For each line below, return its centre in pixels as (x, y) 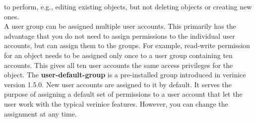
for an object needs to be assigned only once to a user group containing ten (118, 55)
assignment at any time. (40, 113)
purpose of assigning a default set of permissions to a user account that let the (123, 94)
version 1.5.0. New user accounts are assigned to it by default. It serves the (118, 84)
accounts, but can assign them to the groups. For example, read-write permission (127, 45)
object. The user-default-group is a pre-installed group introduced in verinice (125, 75)
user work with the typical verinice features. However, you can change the (116, 103)
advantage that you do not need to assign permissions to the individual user (120, 35)
